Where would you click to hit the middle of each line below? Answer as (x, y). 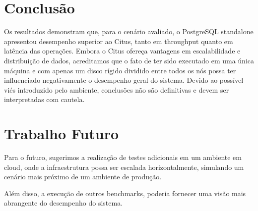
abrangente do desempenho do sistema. (64, 203)
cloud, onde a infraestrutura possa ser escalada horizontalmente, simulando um (124, 167)
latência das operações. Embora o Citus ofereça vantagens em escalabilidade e (122, 51)
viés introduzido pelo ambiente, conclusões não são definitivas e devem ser (117, 89)
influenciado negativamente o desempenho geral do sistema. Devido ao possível (124, 80)
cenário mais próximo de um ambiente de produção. (83, 177)
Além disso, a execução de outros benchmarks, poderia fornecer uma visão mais (125, 193)
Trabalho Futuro (62, 133)
